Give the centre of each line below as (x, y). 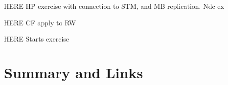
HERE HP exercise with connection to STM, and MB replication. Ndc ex (114, 6)
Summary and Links (74, 72)
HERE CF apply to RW (40, 22)
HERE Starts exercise (37, 39)
